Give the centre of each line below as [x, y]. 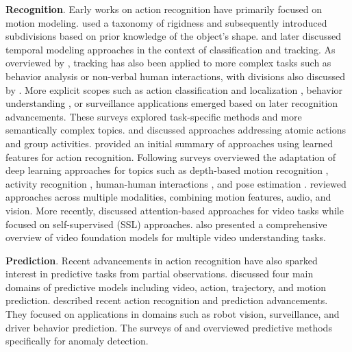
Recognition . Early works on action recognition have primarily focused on [164, 9]
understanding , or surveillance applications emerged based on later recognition [172, 103]
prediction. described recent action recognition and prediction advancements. [167, 300]
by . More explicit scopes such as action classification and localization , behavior [174, 89]
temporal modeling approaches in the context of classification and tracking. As [171, 49]
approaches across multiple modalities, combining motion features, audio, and [168, 197]
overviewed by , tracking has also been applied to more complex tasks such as [168, 63]
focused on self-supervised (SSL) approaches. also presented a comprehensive [166, 224]
